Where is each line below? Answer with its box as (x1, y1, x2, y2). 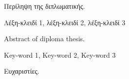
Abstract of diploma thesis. (4, 33, 85, 44)
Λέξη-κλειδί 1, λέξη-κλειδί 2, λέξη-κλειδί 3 (4, 17, 126, 27)
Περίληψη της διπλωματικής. (4, 1, 85, 11)
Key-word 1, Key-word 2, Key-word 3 (4, 49, 116, 60)
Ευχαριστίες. (4, 66, 39, 76)
